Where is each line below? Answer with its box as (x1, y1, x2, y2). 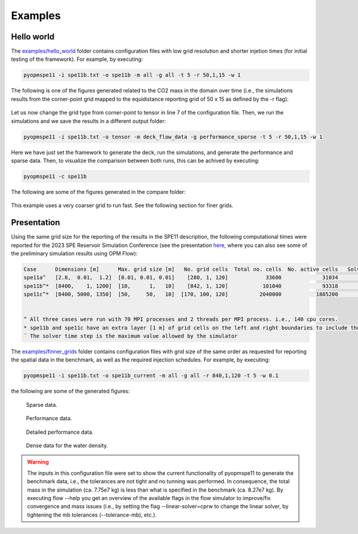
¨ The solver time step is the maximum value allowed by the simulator (23, 333, 238, 339)
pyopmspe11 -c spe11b (23, 173, 87, 180)
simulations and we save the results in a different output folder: (11, 117, 166, 125)
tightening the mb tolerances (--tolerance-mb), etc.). (27, 511, 157, 518)
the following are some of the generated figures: (11, 388, 130, 395)
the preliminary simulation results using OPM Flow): (11, 250, 138, 257)
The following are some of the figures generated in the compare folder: (11, 188, 186, 195)
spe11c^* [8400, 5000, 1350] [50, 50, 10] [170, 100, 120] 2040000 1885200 (23, 291, 338, 298)
